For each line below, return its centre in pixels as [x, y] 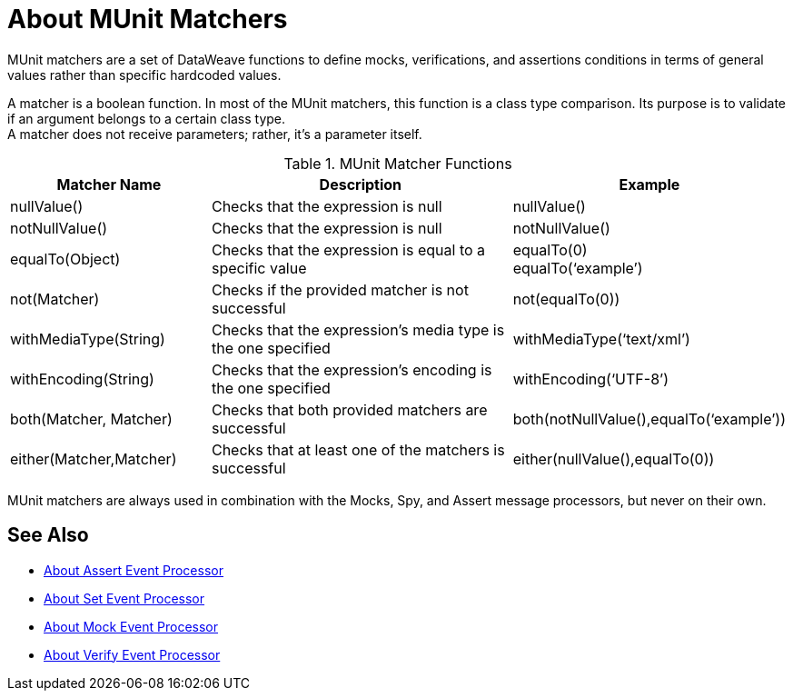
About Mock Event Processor [131, 626]
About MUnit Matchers [148, 19]
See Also [48, 535]
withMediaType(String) [88, 339]
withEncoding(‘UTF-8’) [591, 379]
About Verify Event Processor [132, 654]
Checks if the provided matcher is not [340, 289]
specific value [259, 268]
